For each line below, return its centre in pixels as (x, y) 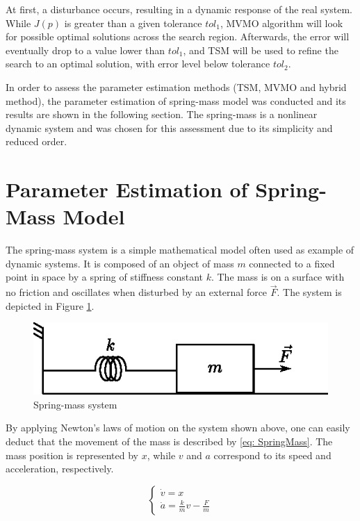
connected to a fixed (292, 263)
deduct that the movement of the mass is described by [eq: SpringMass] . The (169, 441)
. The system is (309, 292)
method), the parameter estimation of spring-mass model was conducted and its (176, 100)
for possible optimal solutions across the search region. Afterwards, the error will (178, 36)
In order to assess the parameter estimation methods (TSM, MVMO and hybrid (176, 86)
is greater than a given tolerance (133, 23)
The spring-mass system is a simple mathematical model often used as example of (180, 250)
